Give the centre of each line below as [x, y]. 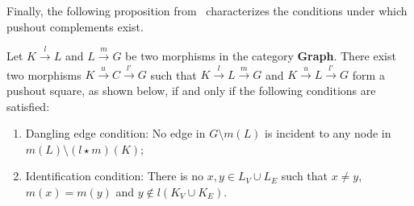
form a [368, 74]
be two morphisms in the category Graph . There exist [261, 55]
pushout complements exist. [75, 26]
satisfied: [28, 106]
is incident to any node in [328, 133]
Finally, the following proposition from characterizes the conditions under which [207, 10]
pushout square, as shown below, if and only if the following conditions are [191, 90]
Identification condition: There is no [115, 176]
